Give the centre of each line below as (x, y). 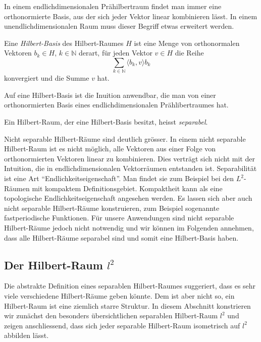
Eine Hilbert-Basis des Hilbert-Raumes (64, 43)
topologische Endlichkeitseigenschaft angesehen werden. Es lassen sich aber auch (128, 198)
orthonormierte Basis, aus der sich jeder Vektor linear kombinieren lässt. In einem (131, 16)
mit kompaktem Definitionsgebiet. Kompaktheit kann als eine (127, 188)
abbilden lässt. (27, 335)
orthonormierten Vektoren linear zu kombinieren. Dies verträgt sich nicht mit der (129, 158)
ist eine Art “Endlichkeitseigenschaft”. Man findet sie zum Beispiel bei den (119, 178)
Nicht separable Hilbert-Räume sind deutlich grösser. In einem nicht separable (125, 138)
